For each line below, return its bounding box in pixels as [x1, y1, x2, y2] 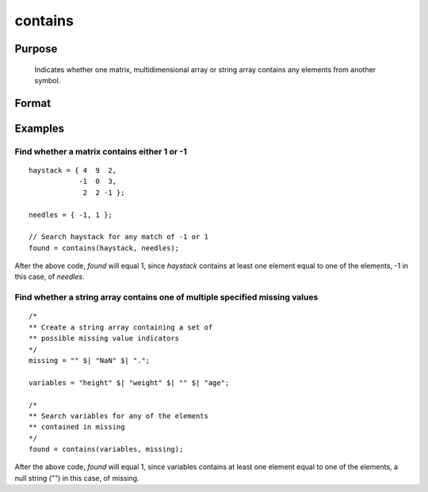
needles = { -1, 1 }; [29, 210, 113, 219]
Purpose [14, 42, 58, 55]
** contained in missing [29, 422, 125, 432]
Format [14, 96, 52, 110]
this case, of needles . [14, 272, 85, 281]
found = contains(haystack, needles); [29, 243, 180, 253]
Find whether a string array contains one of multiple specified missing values [14, 292, 319, 303]
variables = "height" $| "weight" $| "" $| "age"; [29, 378, 230, 387]
